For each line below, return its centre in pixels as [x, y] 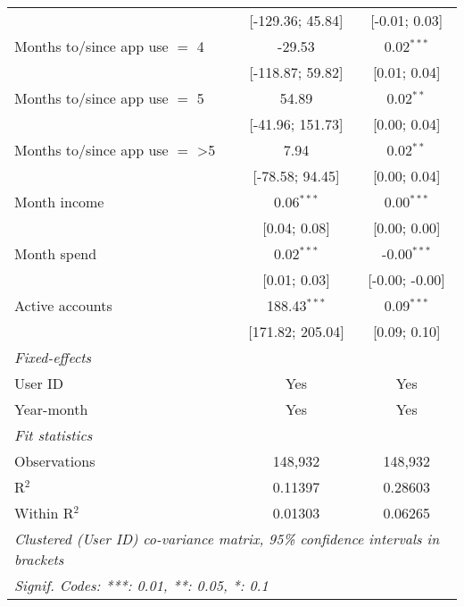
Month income [59, 202]
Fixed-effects [53, 357]
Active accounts [63, 305]
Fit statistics [54, 435]
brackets [39, 559]
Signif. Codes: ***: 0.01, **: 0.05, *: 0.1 [141, 585]
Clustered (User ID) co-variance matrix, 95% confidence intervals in [227, 539]
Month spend [56, 253]
